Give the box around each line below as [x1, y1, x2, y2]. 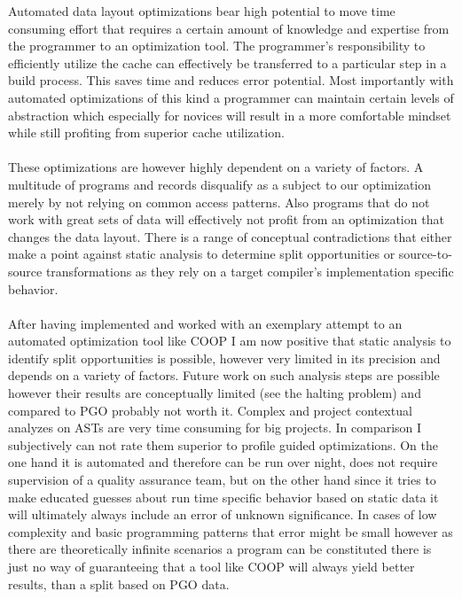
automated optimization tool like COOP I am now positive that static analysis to [8, 331, 451, 350]
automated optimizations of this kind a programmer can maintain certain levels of [8, 88, 454, 106]
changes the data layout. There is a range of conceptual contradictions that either [8, 227, 452, 245]
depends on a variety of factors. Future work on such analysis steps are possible [8, 366, 440, 385]
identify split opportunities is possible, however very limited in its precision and [8, 348, 441, 367]
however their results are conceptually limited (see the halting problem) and [8, 384, 421, 402]
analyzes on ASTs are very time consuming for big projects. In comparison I [8, 418, 422, 437]
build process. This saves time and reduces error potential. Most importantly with [8, 71, 454, 89]
